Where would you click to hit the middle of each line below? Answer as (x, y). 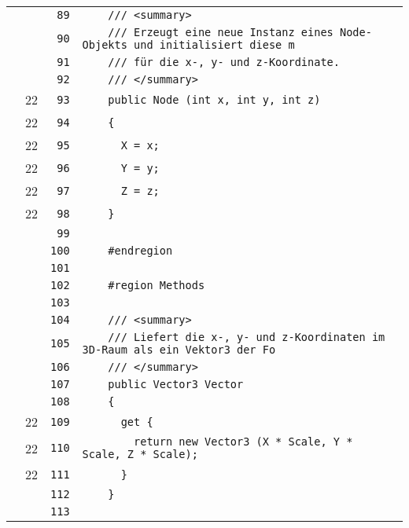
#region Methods (157, 285)
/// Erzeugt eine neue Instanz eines (221, 32)
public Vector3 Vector (176, 384)
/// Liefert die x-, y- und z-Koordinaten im (247, 337)
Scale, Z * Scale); (140, 454)
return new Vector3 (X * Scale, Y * (243, 442)
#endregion (140, 251)
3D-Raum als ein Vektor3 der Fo (179, 350)
